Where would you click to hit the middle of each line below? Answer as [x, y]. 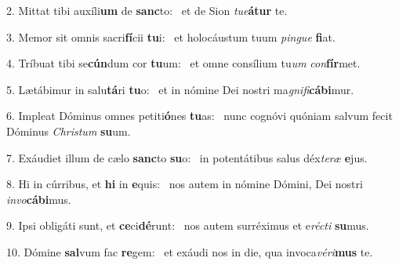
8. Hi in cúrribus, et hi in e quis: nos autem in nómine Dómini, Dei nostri [185, 184]
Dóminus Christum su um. [69, 131]
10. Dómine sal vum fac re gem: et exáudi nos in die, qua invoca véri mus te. [190, 251]
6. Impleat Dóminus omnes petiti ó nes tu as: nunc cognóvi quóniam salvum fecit [199, 116]
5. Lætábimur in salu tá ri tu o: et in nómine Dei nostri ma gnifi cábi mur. [180, 89]
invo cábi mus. [39, 199]
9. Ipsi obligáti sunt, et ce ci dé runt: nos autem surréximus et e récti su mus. [188, 225]
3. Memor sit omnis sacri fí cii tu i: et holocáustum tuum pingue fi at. [171, 36]
